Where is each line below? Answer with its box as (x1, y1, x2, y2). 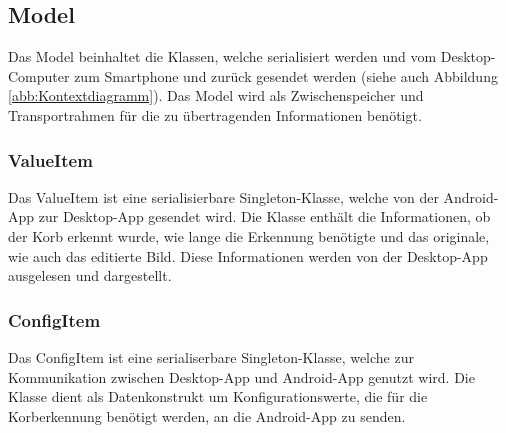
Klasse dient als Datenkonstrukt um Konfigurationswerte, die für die (8, 386, 428, 407)
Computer (8, 65, 70, 86)
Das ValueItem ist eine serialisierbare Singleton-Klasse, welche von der (8, 186, 439, 207)
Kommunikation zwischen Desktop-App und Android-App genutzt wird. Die (8, 366, 475, 387)
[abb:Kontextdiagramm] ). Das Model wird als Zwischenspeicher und (8, 85, 424, 106)
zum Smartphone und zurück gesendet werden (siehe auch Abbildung (74, 65, 498, 86)
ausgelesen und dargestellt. (8, 265, 172, 286)
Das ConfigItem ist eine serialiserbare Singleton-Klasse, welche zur (8, 346, 414, 367)
